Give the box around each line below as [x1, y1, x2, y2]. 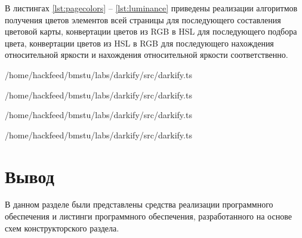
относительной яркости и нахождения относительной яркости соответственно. [5, 48, 288, 61]
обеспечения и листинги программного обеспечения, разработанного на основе [5, 210, 292, 222]
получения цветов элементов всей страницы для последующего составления [5, 13, 281, 26]
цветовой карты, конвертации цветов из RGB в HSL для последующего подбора [5, 25, 297, 38]
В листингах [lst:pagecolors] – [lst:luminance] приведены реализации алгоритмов [5, 2, 298, 14]
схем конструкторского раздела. [5, 221, 119, 234]
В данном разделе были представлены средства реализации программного [5, 198, 273, 211]
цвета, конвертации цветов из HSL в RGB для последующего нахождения [5, 36, 274, 49]
